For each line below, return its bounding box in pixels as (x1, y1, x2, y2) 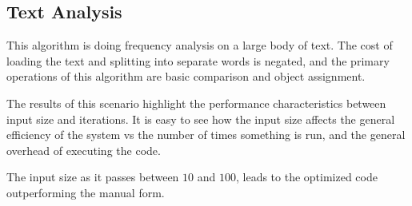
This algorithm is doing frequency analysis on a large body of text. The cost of (6, 37, 393, 53)
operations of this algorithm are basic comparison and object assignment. (6, 68, 366, 85)
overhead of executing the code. (6, 141, 161, 158)
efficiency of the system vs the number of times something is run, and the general (6, 126, 406, 143)
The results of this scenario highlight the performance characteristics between (6, 94, 386, 111)
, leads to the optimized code (235, 168, 378, 185)
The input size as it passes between (6, 168, 179, 185)
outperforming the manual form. (6, 184, 165, 200)
